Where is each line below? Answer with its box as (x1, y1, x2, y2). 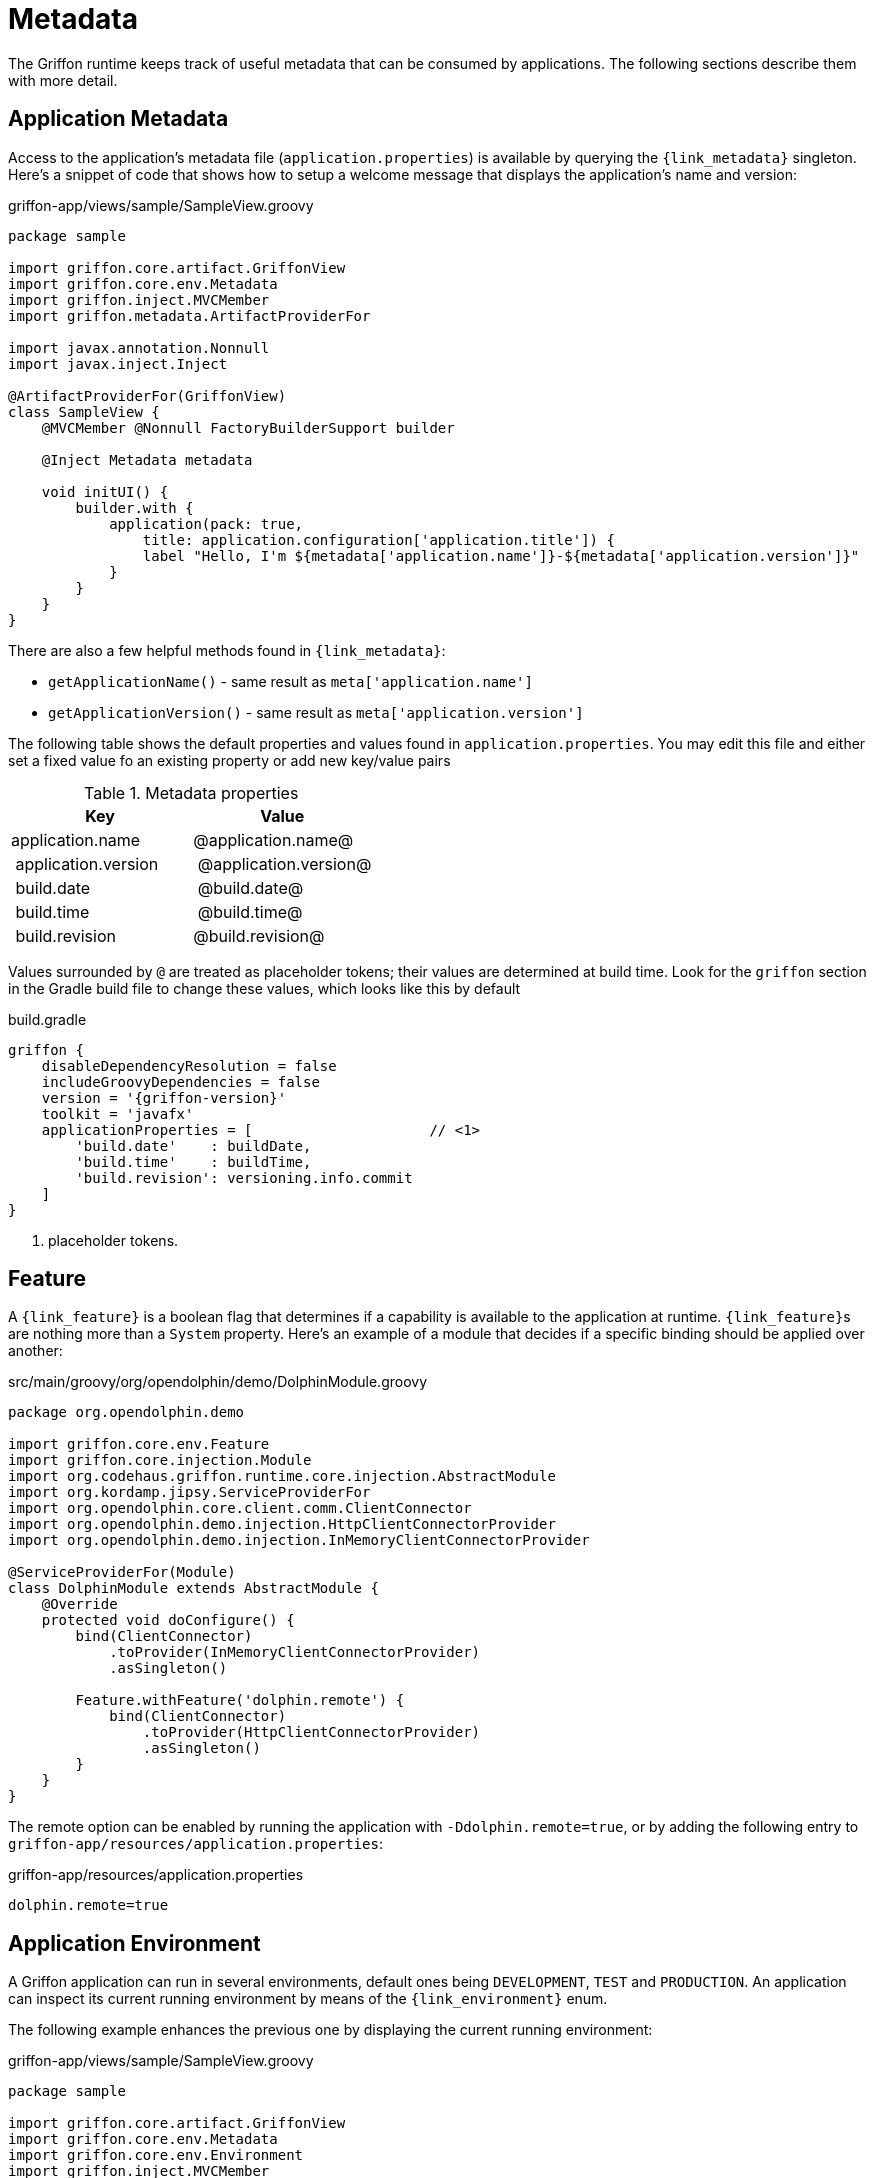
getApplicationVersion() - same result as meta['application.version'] (48, 703, 584, 721)
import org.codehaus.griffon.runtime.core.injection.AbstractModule (8, 1468, 556, 1485)
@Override (41, 1596, 118, 1613)
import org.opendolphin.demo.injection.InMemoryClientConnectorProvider (8, 1532, 590, 1549)
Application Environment (8, 1930, 261, 1956)
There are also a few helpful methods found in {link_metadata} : (8, 641, 446, 659)
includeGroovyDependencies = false (41, 1073, 320, 1090)
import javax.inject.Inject (8, 355, 228, 372)
